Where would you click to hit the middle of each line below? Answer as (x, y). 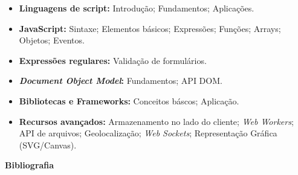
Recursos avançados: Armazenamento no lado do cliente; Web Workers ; (156, 121)
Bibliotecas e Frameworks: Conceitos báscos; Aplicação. (129, 100)
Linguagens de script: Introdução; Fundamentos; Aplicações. (137, 8)
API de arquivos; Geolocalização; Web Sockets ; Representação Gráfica (148, 133)
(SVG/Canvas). (48, 145)
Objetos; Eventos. (52, 40)
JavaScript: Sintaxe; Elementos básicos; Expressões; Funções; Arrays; (150, 28)
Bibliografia (30, 165)
